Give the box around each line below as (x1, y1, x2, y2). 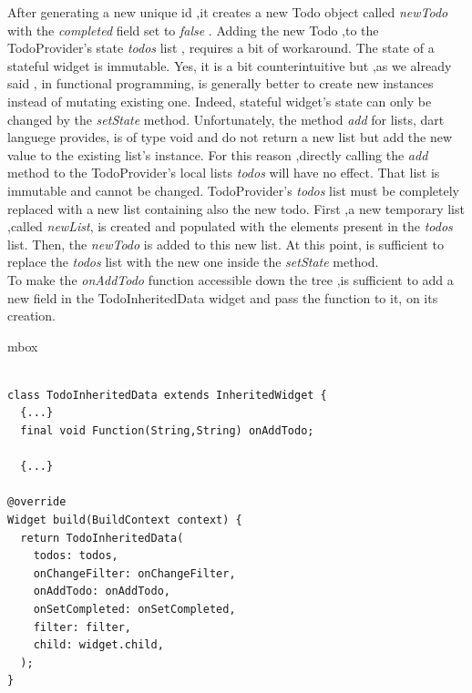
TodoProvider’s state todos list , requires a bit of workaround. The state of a (7, 38, 435, 57)
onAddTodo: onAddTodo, (33, 585, 170, 598)
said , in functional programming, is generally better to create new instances (7, 74, 434, 93)
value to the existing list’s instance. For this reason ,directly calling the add (7, 145, 428, 164)
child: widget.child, (33, 638, 164, 652)
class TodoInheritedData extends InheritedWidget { (7, 388, 327, 402)
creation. (7, 306, 56, 325)
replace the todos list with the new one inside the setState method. (7, 252, 379, 271)
